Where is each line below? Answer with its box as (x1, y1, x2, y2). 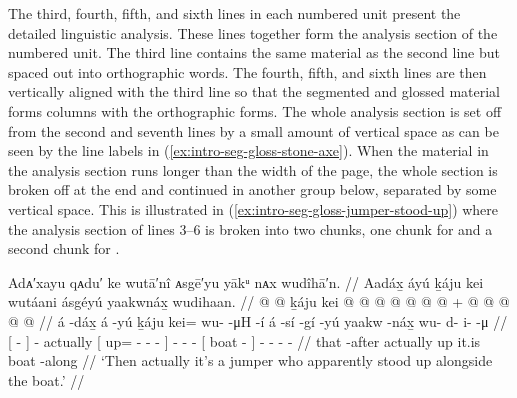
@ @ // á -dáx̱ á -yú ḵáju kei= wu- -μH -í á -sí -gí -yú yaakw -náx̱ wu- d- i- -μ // (8, 310, 508, 331)
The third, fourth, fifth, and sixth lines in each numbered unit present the (8, 3, 461, 23)
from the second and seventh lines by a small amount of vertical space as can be (8, 120, 499, 141)
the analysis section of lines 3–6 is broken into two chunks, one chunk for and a (8, 218, 493, 239)
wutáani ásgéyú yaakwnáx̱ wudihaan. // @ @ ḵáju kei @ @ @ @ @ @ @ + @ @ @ (8, 291, 510, 312)
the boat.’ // (8, 369, 85, 390)
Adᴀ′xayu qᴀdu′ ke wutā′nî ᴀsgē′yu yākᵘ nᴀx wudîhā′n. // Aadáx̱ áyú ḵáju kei (8, 271, 484, 292)
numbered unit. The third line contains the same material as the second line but (8, 42, 500, 63)
